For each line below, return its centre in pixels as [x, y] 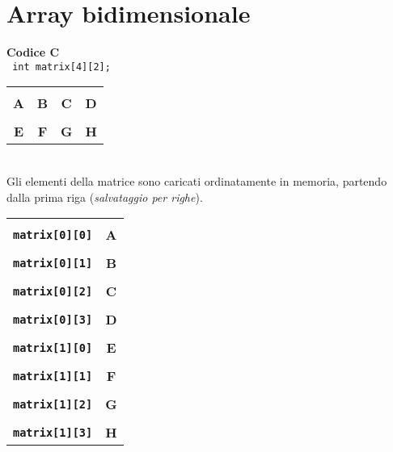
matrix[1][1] [53, 376]
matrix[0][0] [53, 234]
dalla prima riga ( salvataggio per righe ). [105, 197]
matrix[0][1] [53, 263]
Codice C [33, 52]
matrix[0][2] [53, 291]
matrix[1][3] [53, 432]
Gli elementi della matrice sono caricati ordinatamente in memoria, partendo [197, 180]
